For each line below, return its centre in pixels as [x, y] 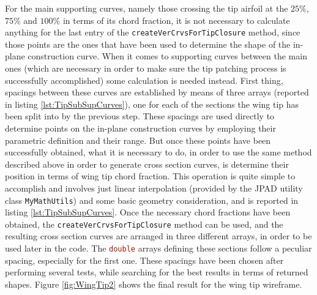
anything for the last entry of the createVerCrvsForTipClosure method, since [153, 32]
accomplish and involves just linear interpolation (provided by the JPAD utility [154, 188]
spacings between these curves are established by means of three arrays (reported [157, 92]
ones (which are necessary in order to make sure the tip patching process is [146, 68]
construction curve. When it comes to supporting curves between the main [167, 56]
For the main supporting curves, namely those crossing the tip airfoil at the [147, 8]
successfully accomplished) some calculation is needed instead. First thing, [144, 80]
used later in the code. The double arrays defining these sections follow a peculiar [158, 248]
